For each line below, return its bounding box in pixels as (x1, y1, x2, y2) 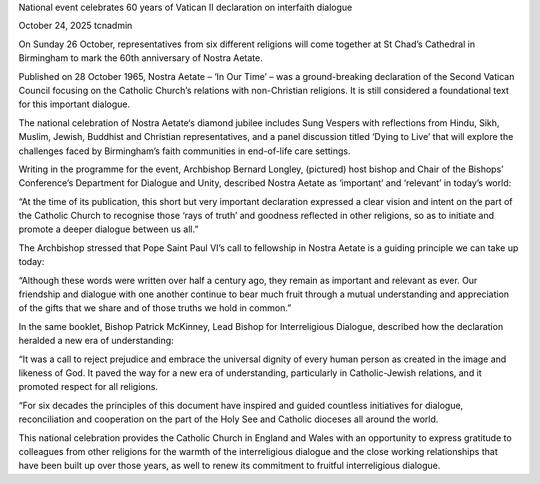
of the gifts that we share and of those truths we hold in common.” (18, 302, 292, 314)
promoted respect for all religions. (18, 381, 159, 393)
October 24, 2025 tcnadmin (18, 20, 133, 32)
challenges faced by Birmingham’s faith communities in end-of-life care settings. (18, 145, 351, 157)
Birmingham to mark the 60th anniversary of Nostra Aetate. (18, 52, 264, 64)
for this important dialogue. (18, 98, 131, 110)
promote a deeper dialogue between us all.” (18, 223, 199, 235)
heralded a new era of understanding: (18, 335, 174, 347)
